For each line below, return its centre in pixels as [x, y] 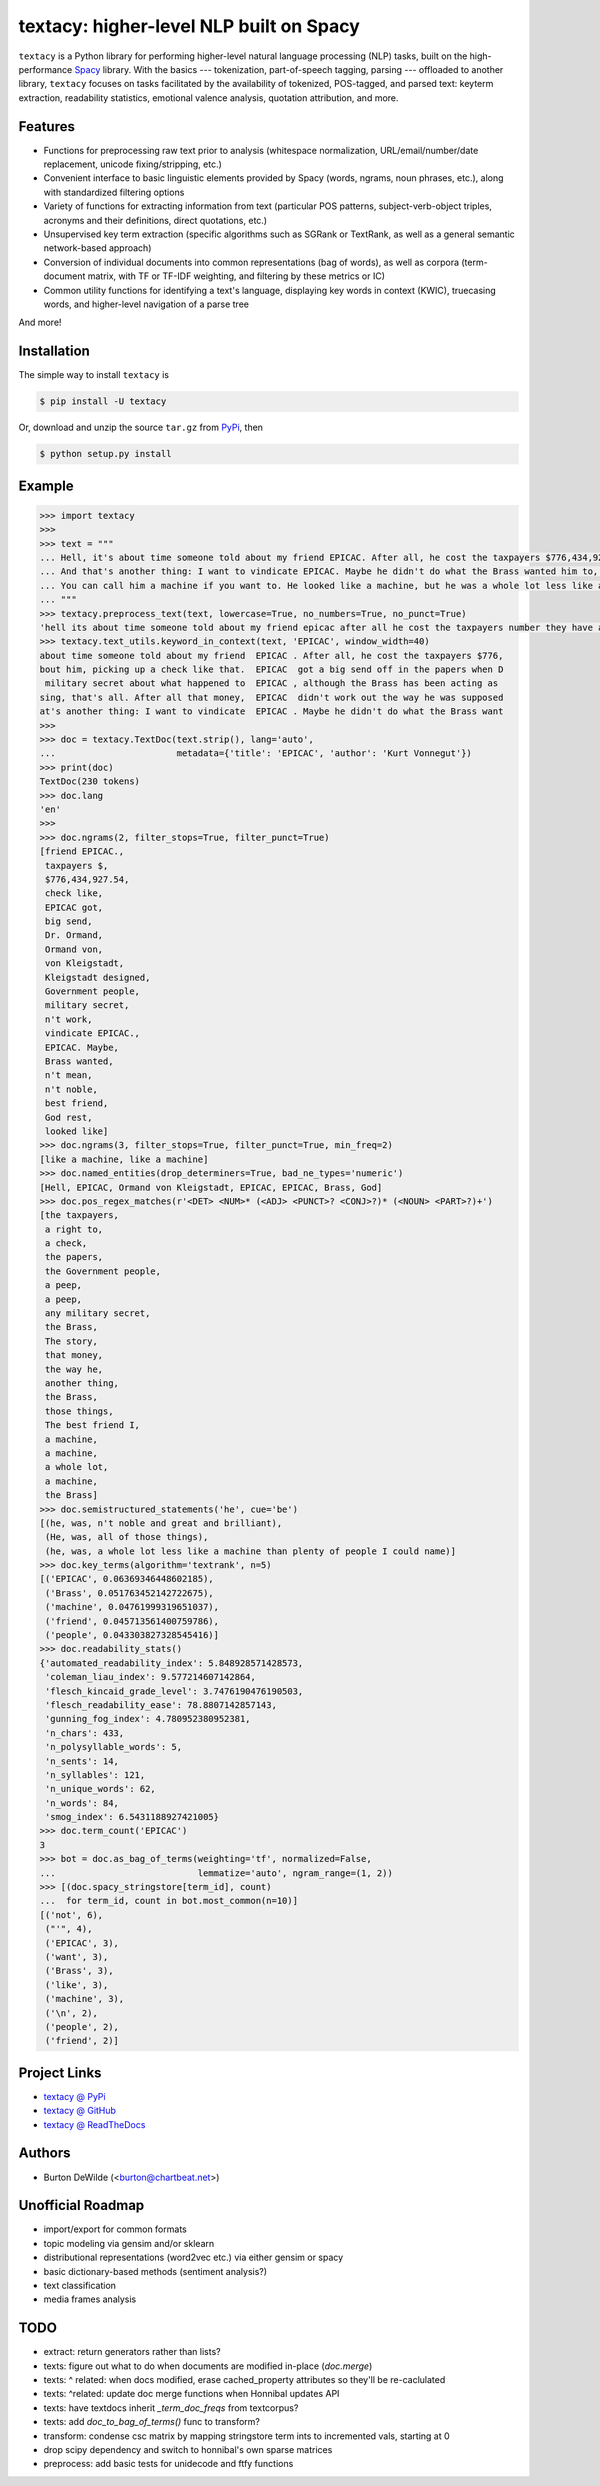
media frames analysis [90, 2299]
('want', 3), [77, 1956]
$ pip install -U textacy [103, 401]
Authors [44, 2153]
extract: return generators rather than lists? [132, 2352]
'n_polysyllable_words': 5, [114, 1747]
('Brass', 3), [79, 1971]
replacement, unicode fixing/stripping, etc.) [132, 164]
